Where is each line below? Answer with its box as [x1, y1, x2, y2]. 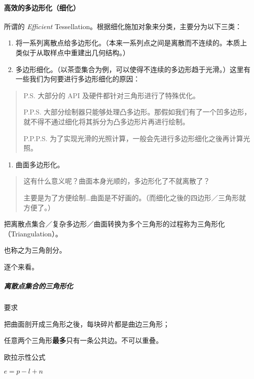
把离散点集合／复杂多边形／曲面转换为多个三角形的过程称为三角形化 [4, 219, 225, 229]
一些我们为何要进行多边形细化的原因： [15, 74, 140, 84]
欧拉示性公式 [4, 351, 45, 362]
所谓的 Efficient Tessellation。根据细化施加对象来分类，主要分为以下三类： [4, 21, 242, 31]
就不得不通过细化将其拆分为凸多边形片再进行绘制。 [23, 116, 189, 126]
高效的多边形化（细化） [4, 2, 80, 12]
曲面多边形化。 [15, 159, 64, 169]
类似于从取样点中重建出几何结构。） [15, 47, 130, 57]
